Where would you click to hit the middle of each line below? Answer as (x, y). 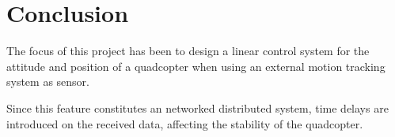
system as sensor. (48, 81)
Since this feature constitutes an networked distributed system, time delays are (197, 107)
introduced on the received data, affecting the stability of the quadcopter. (185, 123)
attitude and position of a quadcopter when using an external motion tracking (196, 66)
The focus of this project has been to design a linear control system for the (188, 51)
